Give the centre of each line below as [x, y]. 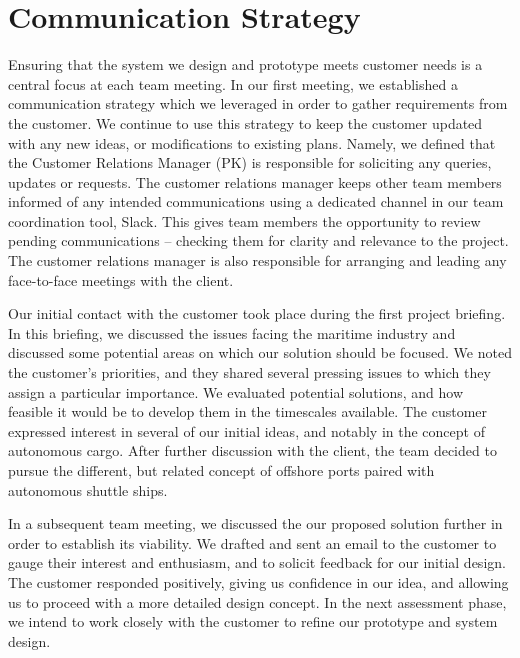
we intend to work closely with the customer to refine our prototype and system [253, 621]
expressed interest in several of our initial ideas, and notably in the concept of [246, 430]
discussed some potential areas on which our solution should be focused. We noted [260, 352]
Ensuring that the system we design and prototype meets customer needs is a [245, 64]
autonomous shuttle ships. [88, 489]
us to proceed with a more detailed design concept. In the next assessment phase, [257, 601]
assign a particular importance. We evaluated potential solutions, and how [236, 391]
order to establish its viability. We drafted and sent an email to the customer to [252, 542]
